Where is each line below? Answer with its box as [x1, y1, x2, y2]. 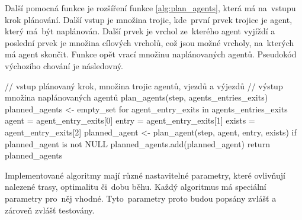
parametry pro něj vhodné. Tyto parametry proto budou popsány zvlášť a [5, 192, 277, 204]
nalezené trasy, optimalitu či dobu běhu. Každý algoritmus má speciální [5, 180, 266, 193]
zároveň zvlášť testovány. [5, 203, 95, 216]
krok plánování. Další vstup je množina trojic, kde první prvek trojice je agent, [5, 13, 293, 25]
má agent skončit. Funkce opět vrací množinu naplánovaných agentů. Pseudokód [5, 48, 297, 60]
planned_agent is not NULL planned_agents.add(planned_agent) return [5, 137, 270, 150]
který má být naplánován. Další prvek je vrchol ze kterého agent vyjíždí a [5, 25, 275, 37]
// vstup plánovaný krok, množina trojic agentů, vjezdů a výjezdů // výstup [5, 79, 283, 92]
